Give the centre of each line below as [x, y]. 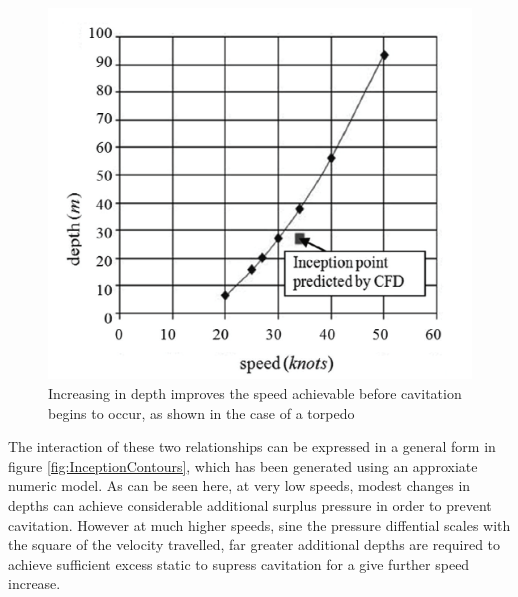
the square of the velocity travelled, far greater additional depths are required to [254, 544]
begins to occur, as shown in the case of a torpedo [201, 412]
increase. [34, 583]
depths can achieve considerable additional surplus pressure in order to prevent [250, 504]
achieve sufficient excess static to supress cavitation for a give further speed [239, 563]
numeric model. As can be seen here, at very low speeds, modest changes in [239, 485]
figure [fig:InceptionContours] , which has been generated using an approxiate [243, 465]
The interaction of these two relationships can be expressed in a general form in [252, 446]
